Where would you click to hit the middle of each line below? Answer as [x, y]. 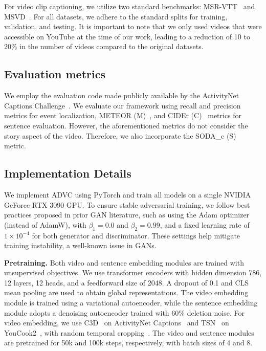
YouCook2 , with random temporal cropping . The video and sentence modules [129, 332]
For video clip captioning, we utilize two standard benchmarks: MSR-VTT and [130, 6]
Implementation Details [68, 173]
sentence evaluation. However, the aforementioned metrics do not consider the [126, 125]
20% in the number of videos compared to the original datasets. [104, 46]
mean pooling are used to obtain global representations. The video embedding [126, 292]
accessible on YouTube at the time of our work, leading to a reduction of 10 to [127, 36]
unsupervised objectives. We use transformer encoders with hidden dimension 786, [133, 272]
